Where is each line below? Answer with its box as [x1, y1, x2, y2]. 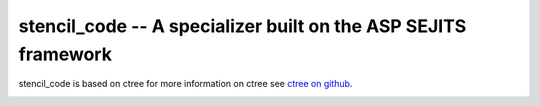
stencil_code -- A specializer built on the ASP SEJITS [18, 15, 467, 37]
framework [18, 43, 112, 65]
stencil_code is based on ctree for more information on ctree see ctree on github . [18, 78, 353, 90]
